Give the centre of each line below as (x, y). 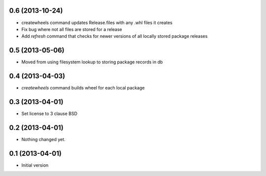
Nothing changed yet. (44, 139)
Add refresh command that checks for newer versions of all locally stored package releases (115, 36)
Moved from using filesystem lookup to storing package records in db (92, 62)
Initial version (35, 165)
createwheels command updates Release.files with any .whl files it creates (97, 23)
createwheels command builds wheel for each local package (83, 88)
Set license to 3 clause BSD (49, 114)
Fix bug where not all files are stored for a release (72, 29)
